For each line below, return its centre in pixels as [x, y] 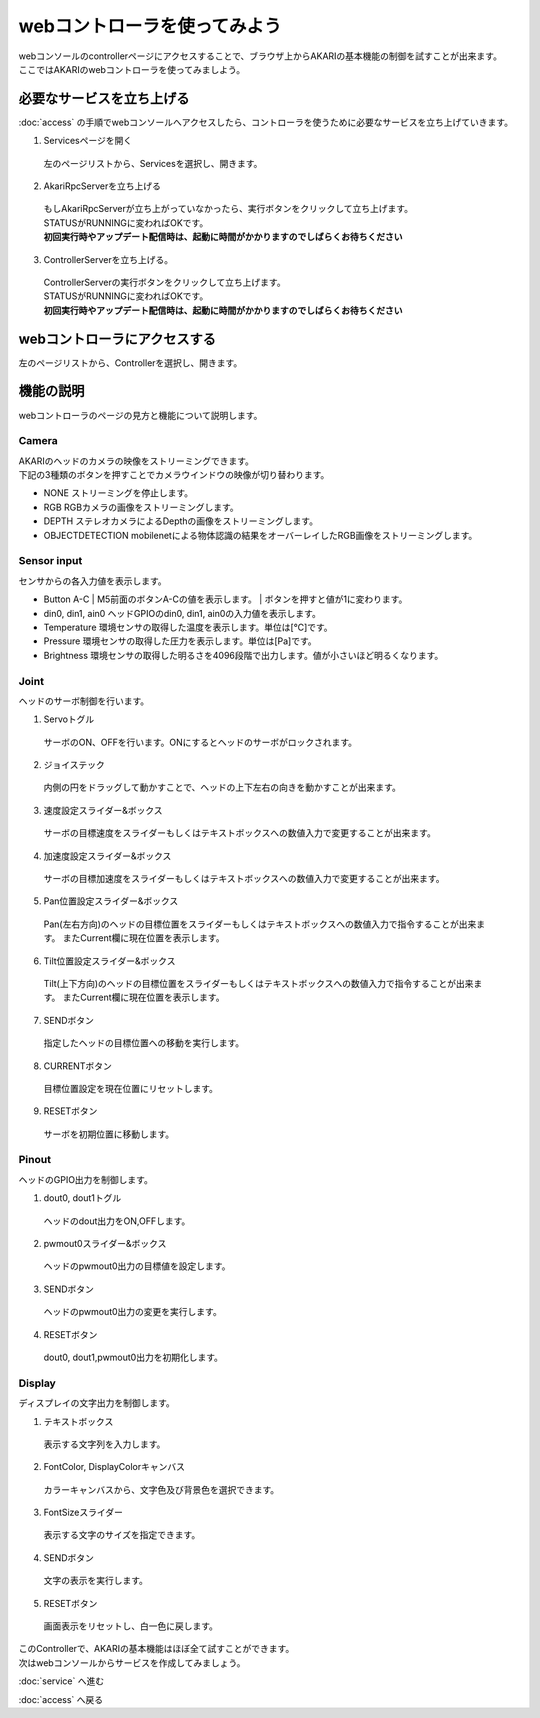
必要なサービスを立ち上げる [104, 98]
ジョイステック [74, 765]
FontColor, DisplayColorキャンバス [114, 1467]
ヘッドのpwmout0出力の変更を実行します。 [132, 1312]
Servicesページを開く [88, 141]
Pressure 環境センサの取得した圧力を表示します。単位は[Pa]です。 [180, 641]
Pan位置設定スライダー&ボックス [111, 901]
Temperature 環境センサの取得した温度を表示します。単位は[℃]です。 [188, 627]
